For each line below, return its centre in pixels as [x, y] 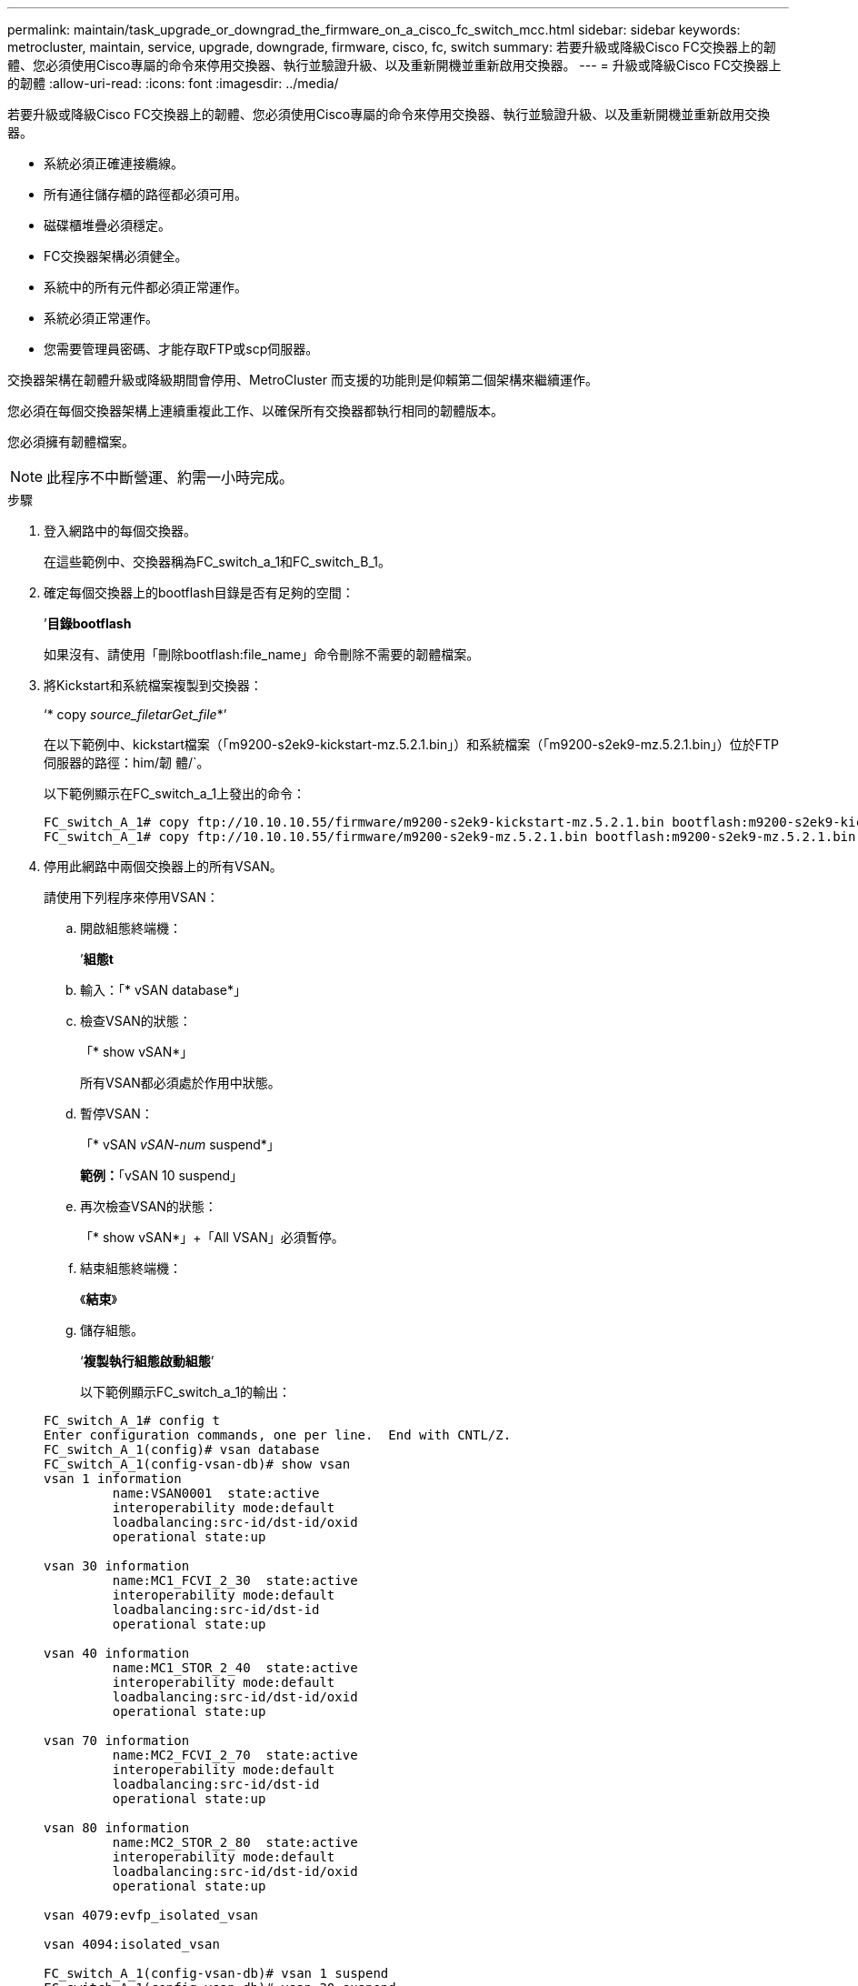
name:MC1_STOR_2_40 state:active [235, 1668]
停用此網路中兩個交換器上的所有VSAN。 [163, 866]
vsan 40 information [117, 1653]
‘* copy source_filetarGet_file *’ [135, 714]
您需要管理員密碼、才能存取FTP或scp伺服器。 [181, 349]
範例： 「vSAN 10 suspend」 [162, 1175]
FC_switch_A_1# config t [132, 1420]
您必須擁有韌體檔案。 [71, 441]
